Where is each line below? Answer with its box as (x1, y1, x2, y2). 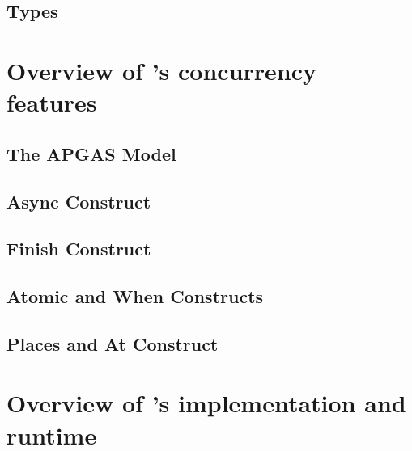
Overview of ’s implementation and (6, 386, 406, 419)
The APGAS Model (6, 141, 176, 166)
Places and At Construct (6, 331, 219, 356)
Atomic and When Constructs (6, 284, 264, 309)
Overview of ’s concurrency (6, 53, 317, 86)
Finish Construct (6, 236, 151, 261)
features (6, 86, 97, 119)
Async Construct (6, 188, 151, 213)
